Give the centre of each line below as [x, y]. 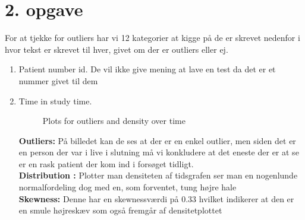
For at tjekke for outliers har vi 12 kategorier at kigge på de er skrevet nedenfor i [152, 38]
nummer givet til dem [58, 80]
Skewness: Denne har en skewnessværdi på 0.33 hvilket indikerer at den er [156, 198]
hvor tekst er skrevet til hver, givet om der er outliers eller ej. [117, 49]
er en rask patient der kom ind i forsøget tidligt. [106, 163]
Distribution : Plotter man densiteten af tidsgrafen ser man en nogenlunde [158, 175]
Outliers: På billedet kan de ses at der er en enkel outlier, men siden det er [157, 140]
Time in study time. [55, 101]
